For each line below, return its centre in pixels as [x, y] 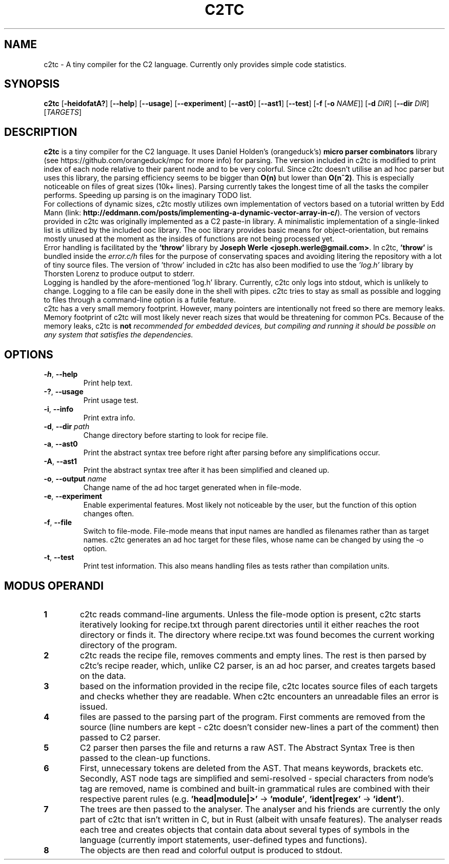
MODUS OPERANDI [54, 586]
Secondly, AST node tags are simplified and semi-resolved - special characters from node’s [257, 778]
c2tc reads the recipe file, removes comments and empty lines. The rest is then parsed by [253, 655]
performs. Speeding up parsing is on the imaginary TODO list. [148, 195]
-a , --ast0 [61, 444]
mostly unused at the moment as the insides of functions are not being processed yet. [189, 239]
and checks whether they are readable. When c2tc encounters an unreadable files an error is [259, 696]
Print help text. [108, 383]
